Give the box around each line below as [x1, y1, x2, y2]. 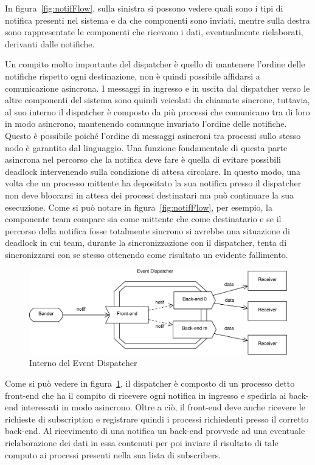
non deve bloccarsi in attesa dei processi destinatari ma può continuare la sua [5, 188, 294, 201]
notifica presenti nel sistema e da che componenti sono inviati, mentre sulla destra [5, 13, 310, 26]
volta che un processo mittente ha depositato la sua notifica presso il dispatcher [5, 177, 302, 189]
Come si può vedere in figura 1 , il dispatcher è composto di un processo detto [5, 377, 295, 390]
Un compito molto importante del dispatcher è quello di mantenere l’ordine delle [5, 58, 305, 70]
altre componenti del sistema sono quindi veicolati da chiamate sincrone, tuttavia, [5, 93, 310, 106]
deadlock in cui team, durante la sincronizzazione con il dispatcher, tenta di [5, 236, 287, 249]
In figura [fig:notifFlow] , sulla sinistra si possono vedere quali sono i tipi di [5, 2, 283, 14]
